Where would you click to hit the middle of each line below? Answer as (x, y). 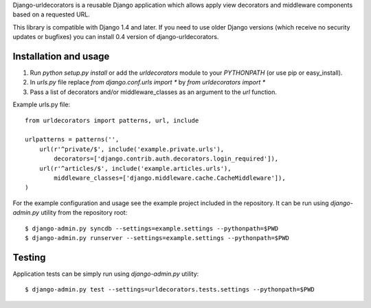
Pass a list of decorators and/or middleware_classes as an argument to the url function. (154, 92)
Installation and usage (61, 56)
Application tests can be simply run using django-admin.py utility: (106, 274)
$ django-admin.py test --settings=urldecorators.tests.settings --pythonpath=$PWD (170, 289)
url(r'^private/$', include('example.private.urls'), (132, 149)
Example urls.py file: (42, 105)
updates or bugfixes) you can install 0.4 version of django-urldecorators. (116, 37)
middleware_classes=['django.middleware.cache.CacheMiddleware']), (170, 178)
